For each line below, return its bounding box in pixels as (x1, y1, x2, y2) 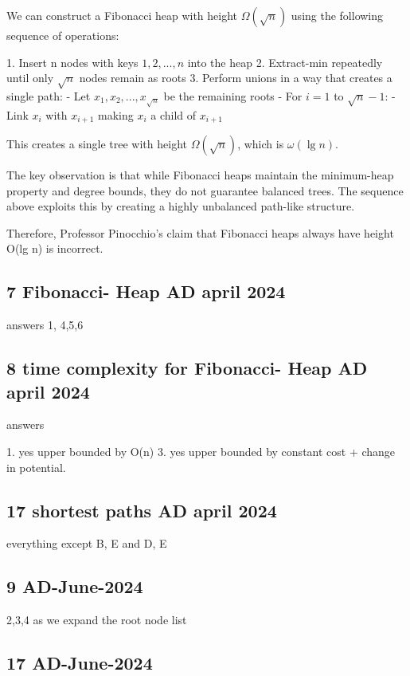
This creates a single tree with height (6, 135, 187, 151)
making (98, 106, 134, 123)
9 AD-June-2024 (6, 574, 143, 599)
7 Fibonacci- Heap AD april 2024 (6, 279, 286, 304)
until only (6, 69, 54, 86)
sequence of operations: (6, 27, 119, 43)
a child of (150, 106, 197, 123)
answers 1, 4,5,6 (6, 316, 84, 333)
